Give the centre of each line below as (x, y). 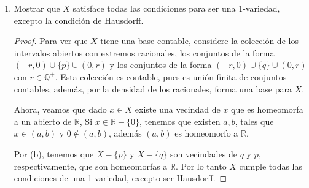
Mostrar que (37, 8)
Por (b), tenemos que (54, 153)
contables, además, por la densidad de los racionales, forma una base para (153, 88)
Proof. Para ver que (51, 41)
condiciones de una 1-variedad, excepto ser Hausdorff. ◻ (120, 178)
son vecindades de (204, 153)
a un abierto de (43, 121)
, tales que (254, 121)
